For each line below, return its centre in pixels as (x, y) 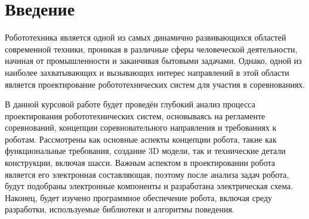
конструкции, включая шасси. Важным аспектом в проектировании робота (140, 163)
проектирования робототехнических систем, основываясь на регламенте (135, 115)
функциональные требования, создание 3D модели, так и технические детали (145, 151)
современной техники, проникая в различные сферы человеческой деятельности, (151, 49)
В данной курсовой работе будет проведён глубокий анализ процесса (130, 104)
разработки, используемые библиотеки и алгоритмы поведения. (120, 209)
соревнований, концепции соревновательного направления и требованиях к (141, 127)
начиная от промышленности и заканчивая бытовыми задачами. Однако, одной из (153, 61)
